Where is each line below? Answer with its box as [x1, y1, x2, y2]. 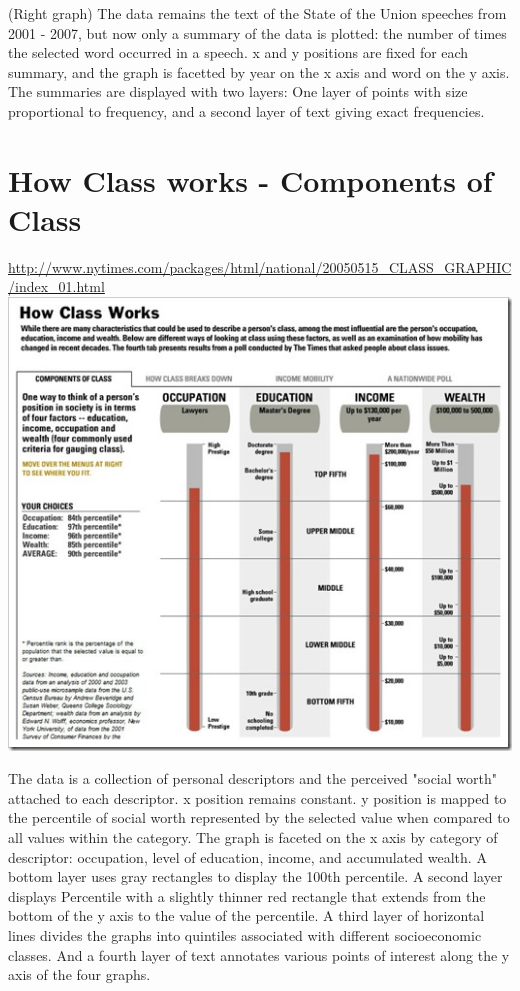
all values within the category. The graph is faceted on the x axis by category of [8, 827, 498, 848]
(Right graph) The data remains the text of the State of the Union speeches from [8, 3, 507, 23]
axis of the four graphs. [8, 964, 151, 985]
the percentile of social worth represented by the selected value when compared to [8, 807, 510, 828]
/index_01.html [8, 276, 105, 297]
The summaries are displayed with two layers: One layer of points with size [8, 81, 468, 102]
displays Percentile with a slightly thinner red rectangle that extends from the [8, 885, 486, 906]
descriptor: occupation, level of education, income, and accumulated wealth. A [8, 846, 487, 867]
